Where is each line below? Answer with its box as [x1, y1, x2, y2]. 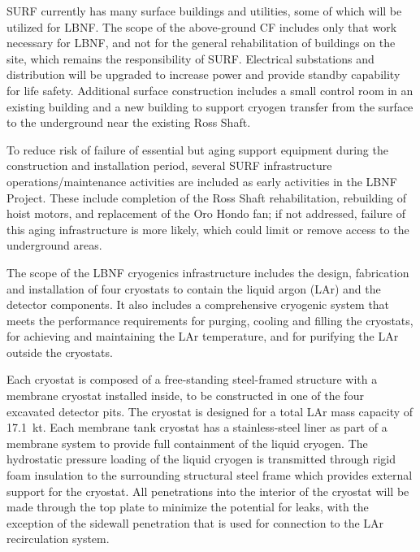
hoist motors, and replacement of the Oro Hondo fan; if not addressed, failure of [6, 205, 405, 222]
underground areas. [6, 237, 102, 254]
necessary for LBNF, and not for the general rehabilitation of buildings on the [6, 34, 396, 51]
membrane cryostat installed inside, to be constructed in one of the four [6, 387, 364, 404]
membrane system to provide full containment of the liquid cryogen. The [6, 434, 368, 451]
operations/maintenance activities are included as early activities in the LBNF [6, 172, 397, 189]
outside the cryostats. [6, 343, 113, 360]
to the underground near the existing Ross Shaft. [6, 114, 251, 131]
